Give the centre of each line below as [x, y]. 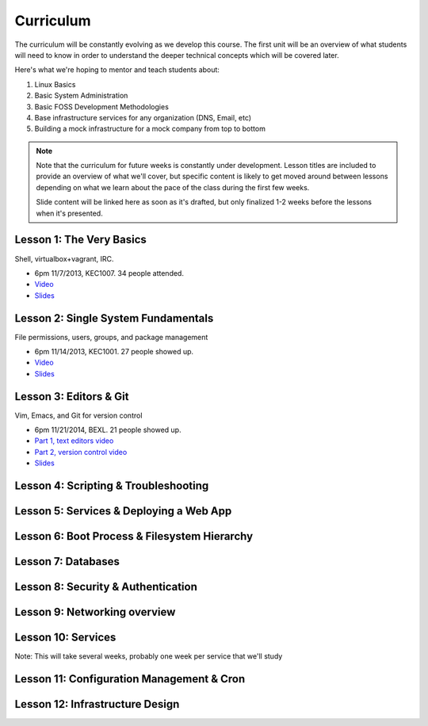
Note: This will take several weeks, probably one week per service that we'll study [149, 656]
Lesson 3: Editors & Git [72, 396]
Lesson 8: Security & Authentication [106, 587]
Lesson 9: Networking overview [95, 612]
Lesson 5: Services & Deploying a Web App [123, 511]
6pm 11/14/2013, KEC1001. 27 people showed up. [114, 352]
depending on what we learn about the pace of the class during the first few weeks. [173, 187]
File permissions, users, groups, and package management [111, 337]
